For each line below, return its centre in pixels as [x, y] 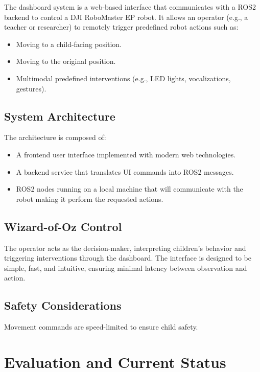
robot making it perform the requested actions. [90, 199]
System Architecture [60, 116]
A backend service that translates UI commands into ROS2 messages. [125, 171]
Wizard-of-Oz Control [63, 226]
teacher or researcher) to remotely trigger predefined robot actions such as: [121, 27]
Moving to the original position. [66, 61]
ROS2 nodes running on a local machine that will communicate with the [129, 189]
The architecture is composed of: [55, 137]
